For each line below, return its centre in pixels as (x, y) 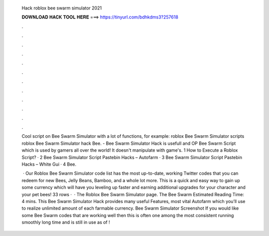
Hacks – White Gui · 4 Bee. (49, 164)
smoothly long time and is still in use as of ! (66, 223)
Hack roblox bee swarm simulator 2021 (62, 8)
